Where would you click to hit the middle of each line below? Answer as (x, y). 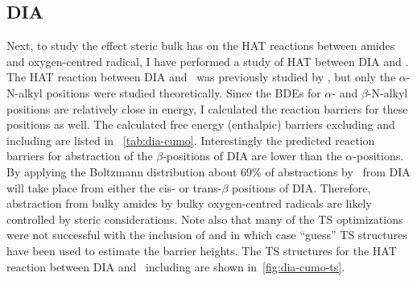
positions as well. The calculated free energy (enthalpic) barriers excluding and (201, 124)
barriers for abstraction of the (80, 156)
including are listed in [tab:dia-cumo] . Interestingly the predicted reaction (191, 140)
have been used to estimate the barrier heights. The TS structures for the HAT (202, 250)
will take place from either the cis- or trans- (114, 187)
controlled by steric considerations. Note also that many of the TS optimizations (205, 219)
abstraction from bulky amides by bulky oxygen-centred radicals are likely (189, 203)
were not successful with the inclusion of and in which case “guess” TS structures (207, 235)
